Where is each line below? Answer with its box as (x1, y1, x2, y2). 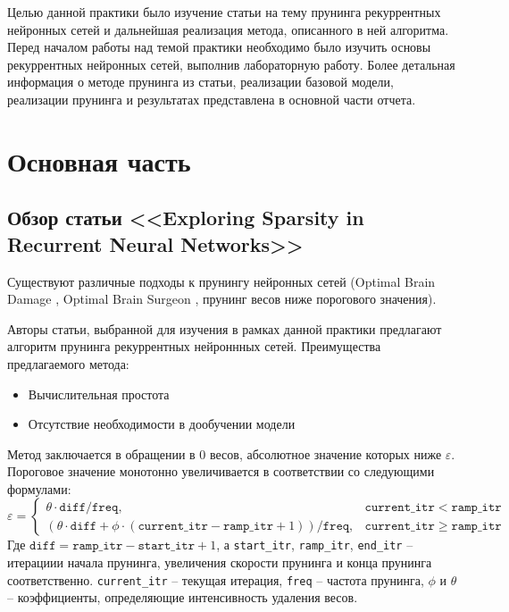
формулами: (7, 479, 71, 498)
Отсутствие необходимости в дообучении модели (28, 415, 296, 433)
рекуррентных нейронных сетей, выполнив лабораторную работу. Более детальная (7, 54, 455, 73)
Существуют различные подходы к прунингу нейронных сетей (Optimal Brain (7, 272, 436, 290)
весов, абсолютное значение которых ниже (210, 444, 442, 463)
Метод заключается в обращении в (7, 444, 196, 463)
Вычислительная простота (28, 384, 170, 403)
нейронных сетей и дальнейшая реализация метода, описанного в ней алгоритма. (7, 20, 449, 38)
